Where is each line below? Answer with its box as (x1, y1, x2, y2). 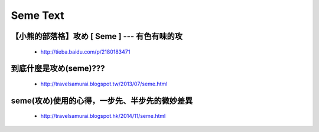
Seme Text (11, 9, 64, 22)
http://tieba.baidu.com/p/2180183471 (40, 48, 131, 55)
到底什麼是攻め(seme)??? (11, 64, 106, 74)
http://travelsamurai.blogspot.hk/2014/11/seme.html (40, 113, 166, 120)
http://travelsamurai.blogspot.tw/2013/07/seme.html (40, 80, 168, 87)
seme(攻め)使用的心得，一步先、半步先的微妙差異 (11, 95, 193, 105)
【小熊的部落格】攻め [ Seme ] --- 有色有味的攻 (11, 31, 183, 41)
